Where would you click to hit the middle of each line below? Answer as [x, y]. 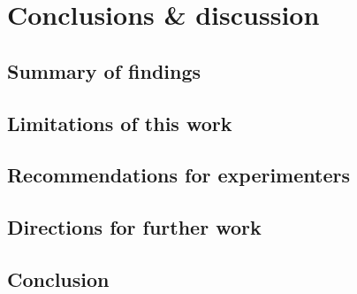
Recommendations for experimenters [178, 175]
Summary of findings [104, 70]
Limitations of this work [120, 123]
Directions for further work [134, 227]
